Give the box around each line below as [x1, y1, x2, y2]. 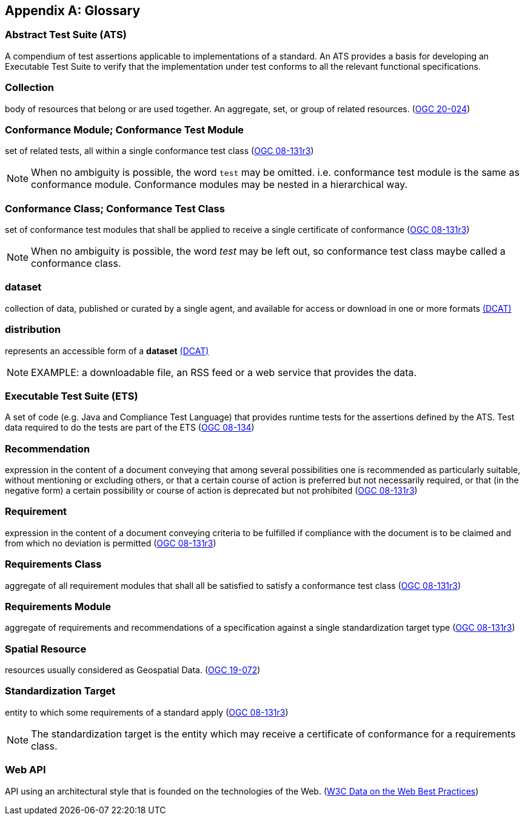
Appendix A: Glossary [5, 3, 141, 18]
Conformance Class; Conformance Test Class [5, 202, 225, 215]
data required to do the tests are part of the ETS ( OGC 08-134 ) [5, 422, 255, 433]
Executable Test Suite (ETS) [5, 389, 138, 402]
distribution [5, 323, 61, 336]
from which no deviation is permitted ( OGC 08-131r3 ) [5, 537, 216, 548]
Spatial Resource [5, 642, 87, 655]
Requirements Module [5, 600, 111, 613]
